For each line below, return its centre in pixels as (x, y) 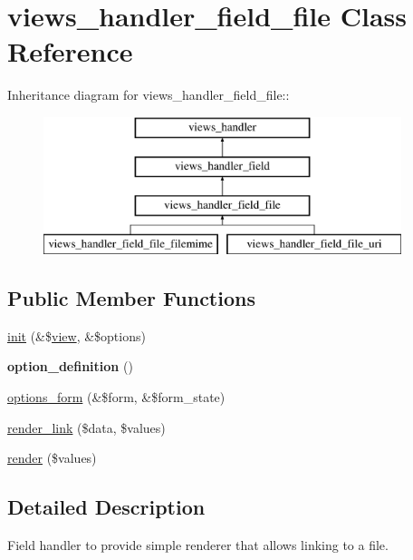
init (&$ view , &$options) (77, 335)
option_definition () (70, 366)
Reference (70, 51)
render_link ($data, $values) (86, 427)
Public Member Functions (131, 298)
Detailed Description (106, 507)
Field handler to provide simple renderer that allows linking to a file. (198, 545)
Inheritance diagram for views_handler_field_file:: (149, 95)
